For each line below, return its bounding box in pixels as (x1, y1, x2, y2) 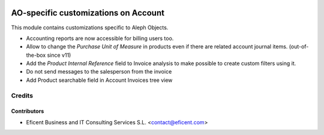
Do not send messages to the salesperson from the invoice (26, 68, 172, 75)
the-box (26, 51, 46, 59)
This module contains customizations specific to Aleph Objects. (11, 24, 169, 31)
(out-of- (289, 43, 309, 50)
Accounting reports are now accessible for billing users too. (26, 35, 174, 42)
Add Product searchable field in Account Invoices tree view (26, 76, 173, 84)
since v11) (47, 51, 71, 59)
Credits (11, 91, 33, 100)
